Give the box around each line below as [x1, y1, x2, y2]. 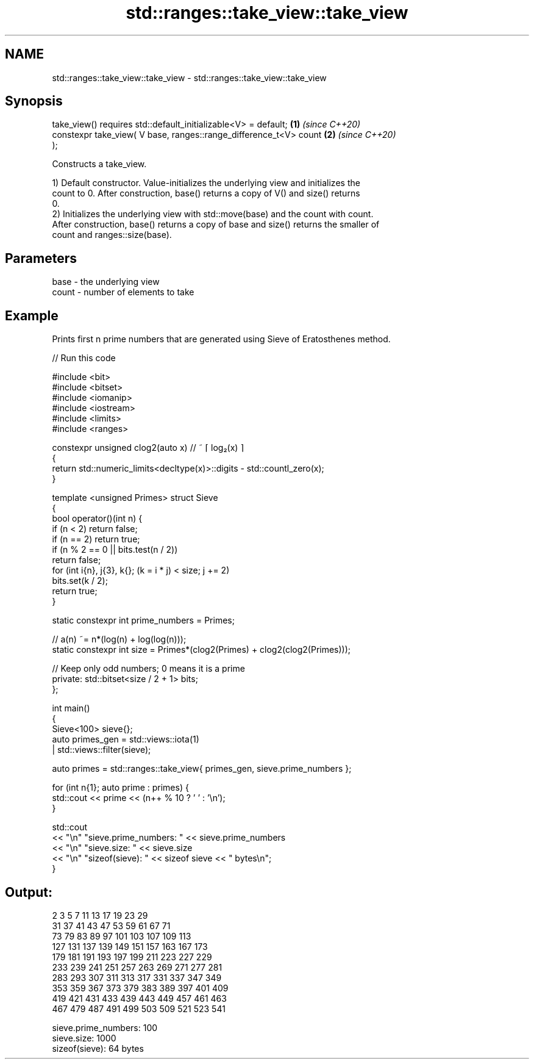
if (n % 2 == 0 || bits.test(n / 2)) [52, 544, 178, 555]
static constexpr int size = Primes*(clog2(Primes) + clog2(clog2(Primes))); [52, 644, 351, 655]
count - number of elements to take [52, 287, 194, 298]
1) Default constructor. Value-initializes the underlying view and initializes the [52, 178, 360, 189]
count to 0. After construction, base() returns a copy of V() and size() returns [52, 188, 360, 199]
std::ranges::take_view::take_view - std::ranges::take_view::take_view [52, 72, 327, 83]
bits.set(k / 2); [52, 575, 108, 586]
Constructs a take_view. [52, 159, 147, 170]
